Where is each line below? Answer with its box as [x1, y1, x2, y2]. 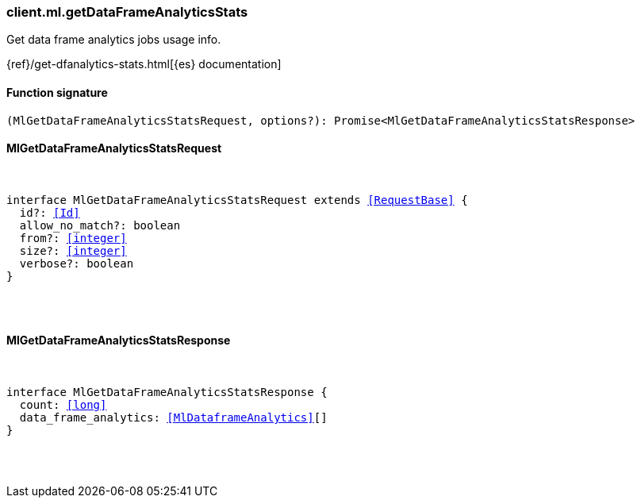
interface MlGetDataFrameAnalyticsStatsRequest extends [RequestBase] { [6, 193, 468, 206]
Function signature [6, 85, 108, 99]
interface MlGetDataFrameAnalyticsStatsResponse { [6, 386, 328, 399]
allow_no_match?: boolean [19, 218, 181, 232]
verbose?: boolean [19, 256, 134, 270]
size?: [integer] [19, 244, 127, 257]
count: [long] [19, 398, 107, 412]
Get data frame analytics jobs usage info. [6, 33, 221, 47]
